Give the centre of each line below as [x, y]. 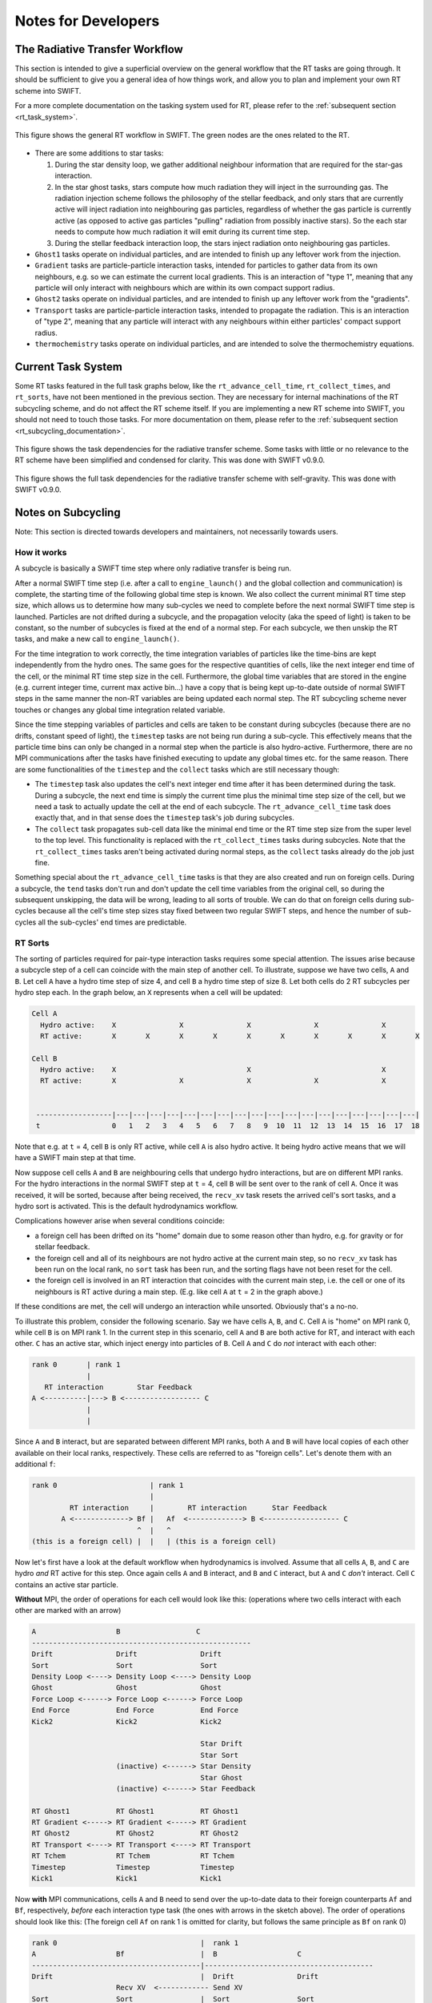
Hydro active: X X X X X [213, 1025]
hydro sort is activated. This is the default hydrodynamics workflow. [126, 1206]
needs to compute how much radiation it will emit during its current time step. [182, 232]
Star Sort [220, 1755]
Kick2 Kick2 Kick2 [126, 1721]
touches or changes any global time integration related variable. [120, 710]
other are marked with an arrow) [68, 1610]
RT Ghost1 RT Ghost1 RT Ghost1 [135, 1811]
